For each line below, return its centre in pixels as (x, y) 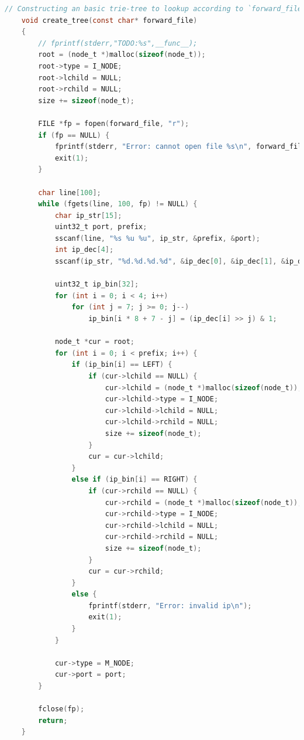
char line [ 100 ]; (70, 192)
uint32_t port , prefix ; (101, 227)
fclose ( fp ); (61, 709)
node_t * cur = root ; (94, 342)
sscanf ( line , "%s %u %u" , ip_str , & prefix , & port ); (157, 238)
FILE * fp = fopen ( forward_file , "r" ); (114, 123)
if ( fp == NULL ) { (74, 135)
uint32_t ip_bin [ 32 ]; (97, 284)
